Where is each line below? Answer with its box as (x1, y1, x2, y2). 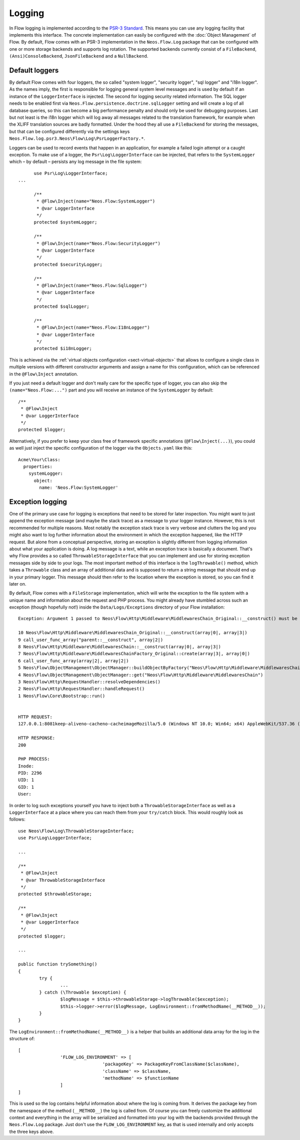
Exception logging (9, 497, 67, 506)
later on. (9, 581, 26, 587)
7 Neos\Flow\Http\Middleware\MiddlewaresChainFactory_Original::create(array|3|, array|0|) (18, 651, 250, 657)
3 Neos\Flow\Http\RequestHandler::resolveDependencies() (18, 679, 161, 684)
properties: (23, 464, 52, 469)
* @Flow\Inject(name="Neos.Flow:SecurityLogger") (36, 241, 161, 246)
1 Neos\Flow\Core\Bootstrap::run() (18, 693, 105, 699)
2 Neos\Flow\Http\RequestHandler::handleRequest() (18, 686, 145, 692)
